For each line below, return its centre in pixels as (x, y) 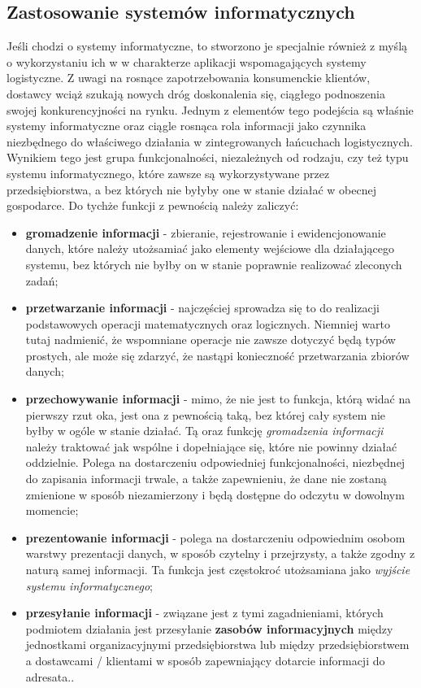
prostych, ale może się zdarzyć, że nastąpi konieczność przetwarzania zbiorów (217, 355)
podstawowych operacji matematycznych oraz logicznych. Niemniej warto (208, 323)
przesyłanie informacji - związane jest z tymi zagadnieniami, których (204, 613)
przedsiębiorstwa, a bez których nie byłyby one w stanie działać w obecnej (191, 189)
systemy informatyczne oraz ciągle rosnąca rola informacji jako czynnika (187, 126)
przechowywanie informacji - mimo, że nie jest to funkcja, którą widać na (218, 399)
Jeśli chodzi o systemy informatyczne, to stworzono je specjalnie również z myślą (207, 46)
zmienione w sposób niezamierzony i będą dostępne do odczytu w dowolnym (215, 494)
